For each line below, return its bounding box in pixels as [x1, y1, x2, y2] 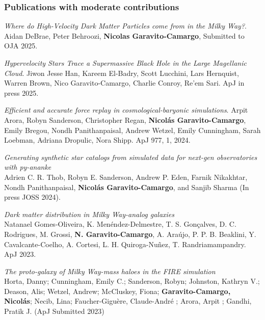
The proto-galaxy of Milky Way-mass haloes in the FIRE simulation [4, 265, 216, 276]
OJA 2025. [4, 40, 38, 51]
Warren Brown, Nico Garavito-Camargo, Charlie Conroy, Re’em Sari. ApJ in [4, 77, 245, 88]
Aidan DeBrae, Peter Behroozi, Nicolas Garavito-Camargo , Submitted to [4, 30, 245, 41]
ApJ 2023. [4, 249, 36, 259]
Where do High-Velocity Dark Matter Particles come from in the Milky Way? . [4, 20, 247, 31]
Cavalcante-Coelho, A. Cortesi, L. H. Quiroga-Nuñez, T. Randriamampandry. [4, 238, 246, 249]
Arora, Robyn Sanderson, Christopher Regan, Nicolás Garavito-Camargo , [4, 114, 246, 125]
